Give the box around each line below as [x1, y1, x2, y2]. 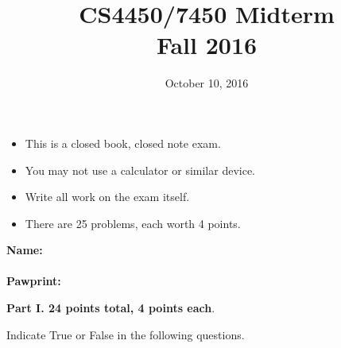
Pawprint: [6, 273, 61, 289]
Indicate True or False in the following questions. [6, 326, 245, 342]
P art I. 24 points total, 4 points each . [6, 300, 215, 316]
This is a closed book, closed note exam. [25, 134, 221, 151]
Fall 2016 [156, 29, 258, 61]
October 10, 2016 [165, 75, 249, 91]
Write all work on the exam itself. [25, 188, 190, 205]
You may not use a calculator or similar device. [25, 161, 255, 178]
